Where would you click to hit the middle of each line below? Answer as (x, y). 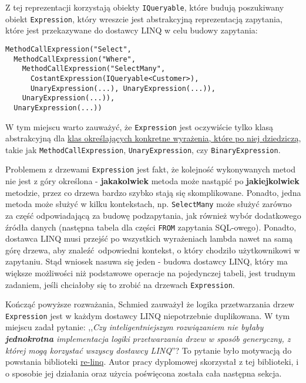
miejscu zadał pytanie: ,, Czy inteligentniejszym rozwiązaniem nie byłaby (134, 327)
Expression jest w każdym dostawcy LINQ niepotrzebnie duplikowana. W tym (148, 315)
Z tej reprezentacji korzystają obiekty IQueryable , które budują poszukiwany (145, 7)
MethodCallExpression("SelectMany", (94, 69)
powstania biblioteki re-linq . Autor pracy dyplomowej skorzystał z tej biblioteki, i (152, 362)
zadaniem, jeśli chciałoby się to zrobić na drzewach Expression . (120, 284)
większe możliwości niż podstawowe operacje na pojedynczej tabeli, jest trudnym (150, 272)
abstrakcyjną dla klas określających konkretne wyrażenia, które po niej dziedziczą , (153, 138)
